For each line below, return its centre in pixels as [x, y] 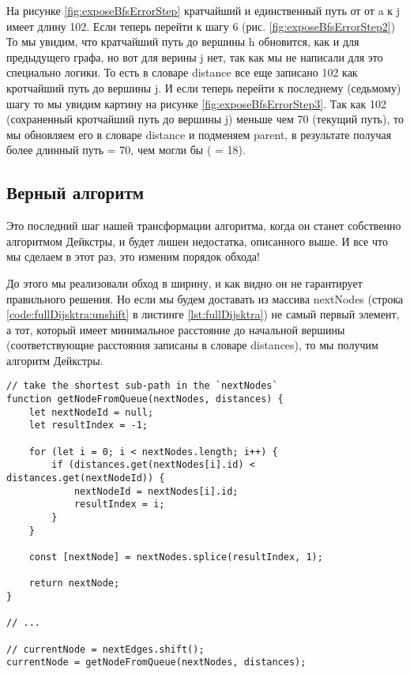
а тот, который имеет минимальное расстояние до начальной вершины [176, 329]
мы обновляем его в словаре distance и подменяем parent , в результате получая [199, 134]
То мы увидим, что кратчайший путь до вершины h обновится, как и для [183, 41]
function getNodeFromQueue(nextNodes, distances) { [145, 399]
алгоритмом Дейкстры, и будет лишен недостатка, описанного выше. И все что [197, 241]
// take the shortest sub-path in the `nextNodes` [142, 386]
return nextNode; [74, 584]
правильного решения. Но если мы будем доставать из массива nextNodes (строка [205, 298]
